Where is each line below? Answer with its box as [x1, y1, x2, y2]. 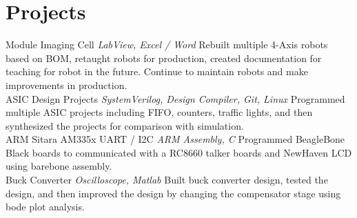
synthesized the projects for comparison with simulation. [6, 118, 244, 132]
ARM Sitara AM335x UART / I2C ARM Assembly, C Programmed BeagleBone [6, 132, 345, 146]
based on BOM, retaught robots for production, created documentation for [6, 50, 322, 65]
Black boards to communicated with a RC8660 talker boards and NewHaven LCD [6, 145, 352, 159]
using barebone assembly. [6, 159, 112, 173]
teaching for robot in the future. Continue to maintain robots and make [6, 64, 308, 79]
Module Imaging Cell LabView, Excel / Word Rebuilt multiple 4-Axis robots [6, 37, 328, 52]
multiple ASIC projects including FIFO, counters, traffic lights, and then [6, 105, 313, 119]
